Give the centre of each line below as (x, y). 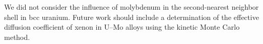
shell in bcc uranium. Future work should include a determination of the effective (132, 17)
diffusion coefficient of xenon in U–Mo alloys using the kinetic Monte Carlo (122, 27)
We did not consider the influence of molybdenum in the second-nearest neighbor (131, 7)
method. (17, 37)
